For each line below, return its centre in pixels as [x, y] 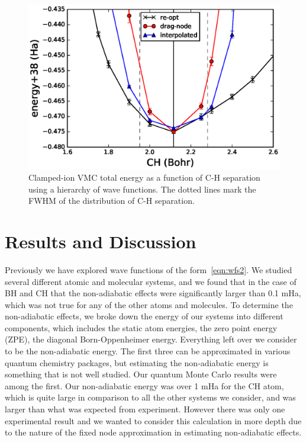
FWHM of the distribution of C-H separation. [112, 201]
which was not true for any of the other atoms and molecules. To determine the [149, 304]
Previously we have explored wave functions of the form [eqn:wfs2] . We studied [149, 269]
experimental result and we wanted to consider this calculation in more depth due [153, 420]
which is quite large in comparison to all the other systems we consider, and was [150, 397]
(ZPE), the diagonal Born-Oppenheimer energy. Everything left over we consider [151, 339]
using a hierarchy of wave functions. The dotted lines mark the [142, 189]
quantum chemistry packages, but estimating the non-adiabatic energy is [137, 362]
